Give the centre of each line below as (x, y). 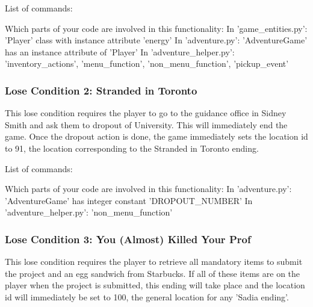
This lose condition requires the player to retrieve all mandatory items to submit (154, 262)
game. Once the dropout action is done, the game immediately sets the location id (156, 136)
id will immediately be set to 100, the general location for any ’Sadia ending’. (147, 296)
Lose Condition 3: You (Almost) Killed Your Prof (128, 239)
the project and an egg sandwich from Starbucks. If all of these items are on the (153, 273)
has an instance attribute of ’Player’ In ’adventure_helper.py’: (120, 51)
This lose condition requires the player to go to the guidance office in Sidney (146, 113)
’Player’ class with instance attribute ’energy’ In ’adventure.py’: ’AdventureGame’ (156, 40)
